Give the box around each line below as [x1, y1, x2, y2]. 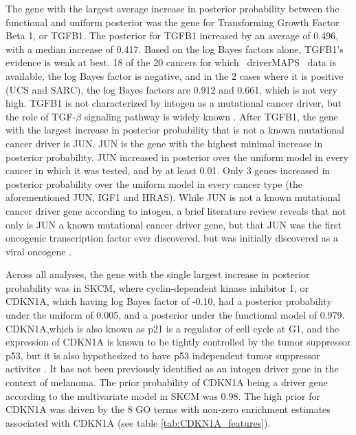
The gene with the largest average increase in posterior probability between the [5, 1, 340, 15]
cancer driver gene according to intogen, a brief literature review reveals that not [5, 203, 346, 217]
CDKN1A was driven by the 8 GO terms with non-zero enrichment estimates [5, 402, 331, 416]
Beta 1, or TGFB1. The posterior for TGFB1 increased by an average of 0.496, [5, 28, 339, 43]
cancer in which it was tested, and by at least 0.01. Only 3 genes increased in [5, 163, 331, 178]
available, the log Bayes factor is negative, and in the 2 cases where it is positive [5, 68, 344, 83]
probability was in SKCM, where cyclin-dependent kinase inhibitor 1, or [5, 280, 309, 295]
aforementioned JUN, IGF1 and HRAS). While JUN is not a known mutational [5, 190, 341, 204]
